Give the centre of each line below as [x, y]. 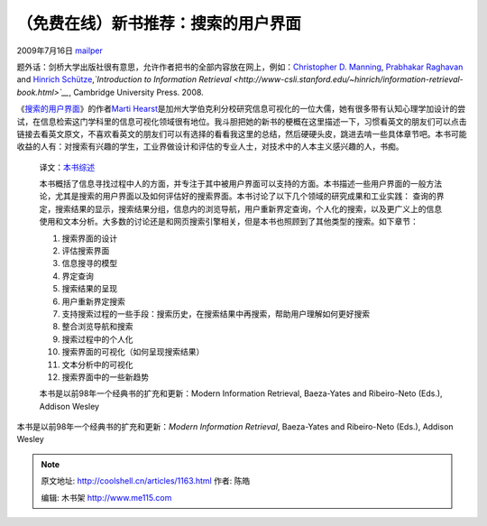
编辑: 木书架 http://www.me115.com [106, 497]
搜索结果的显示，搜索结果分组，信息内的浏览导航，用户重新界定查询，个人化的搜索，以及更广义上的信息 [248, 208]
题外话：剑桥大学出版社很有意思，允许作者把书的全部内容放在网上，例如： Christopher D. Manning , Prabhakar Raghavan [240, 67]
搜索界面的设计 [89, 238]
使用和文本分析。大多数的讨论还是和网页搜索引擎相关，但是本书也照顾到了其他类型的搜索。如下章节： [229, 222]
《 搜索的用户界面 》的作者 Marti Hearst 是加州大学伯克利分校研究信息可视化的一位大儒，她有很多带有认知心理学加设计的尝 [241, 109]
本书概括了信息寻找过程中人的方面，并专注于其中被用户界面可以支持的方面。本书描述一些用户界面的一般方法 [240, 184]
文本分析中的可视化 [97, 365]
